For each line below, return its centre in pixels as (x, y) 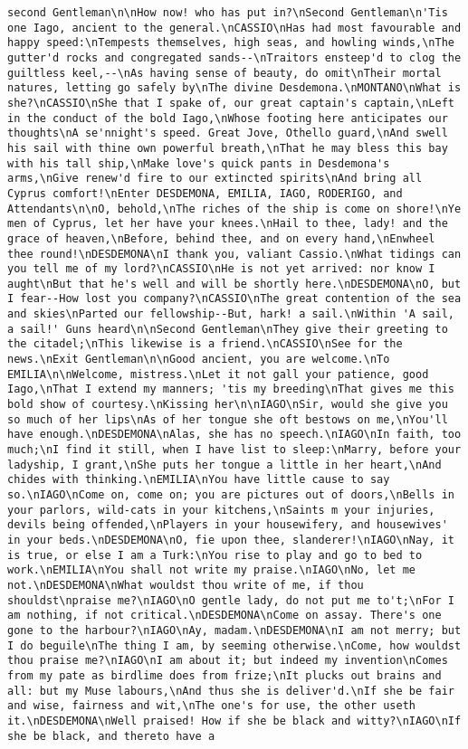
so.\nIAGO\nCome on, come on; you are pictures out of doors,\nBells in (231, 495)
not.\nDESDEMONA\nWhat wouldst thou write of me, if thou (186, 585)
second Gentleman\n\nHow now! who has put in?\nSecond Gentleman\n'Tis (228, 13)
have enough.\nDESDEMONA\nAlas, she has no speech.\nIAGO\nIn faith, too (234, 435)
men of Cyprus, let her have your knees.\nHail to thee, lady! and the (228, 224)
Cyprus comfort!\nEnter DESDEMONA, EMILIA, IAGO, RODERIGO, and (205, 193)
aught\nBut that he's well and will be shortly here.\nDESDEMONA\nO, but (234, 284)
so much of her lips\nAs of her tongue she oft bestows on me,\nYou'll (228, 419)
